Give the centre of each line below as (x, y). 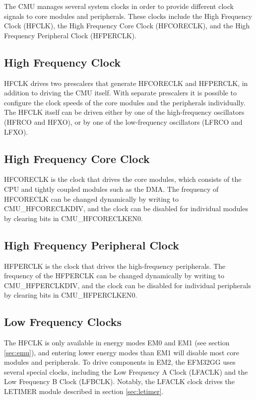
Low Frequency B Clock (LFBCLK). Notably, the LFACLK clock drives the (119, 381)
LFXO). (16, 131)
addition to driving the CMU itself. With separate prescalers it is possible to (120, 93)
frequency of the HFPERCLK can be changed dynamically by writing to (114, 276)
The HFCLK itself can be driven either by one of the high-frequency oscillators (124, 112)
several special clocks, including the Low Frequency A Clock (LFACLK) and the (126, 371)
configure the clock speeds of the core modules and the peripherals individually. (125, 102)
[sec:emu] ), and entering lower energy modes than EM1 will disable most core (122, 352)
